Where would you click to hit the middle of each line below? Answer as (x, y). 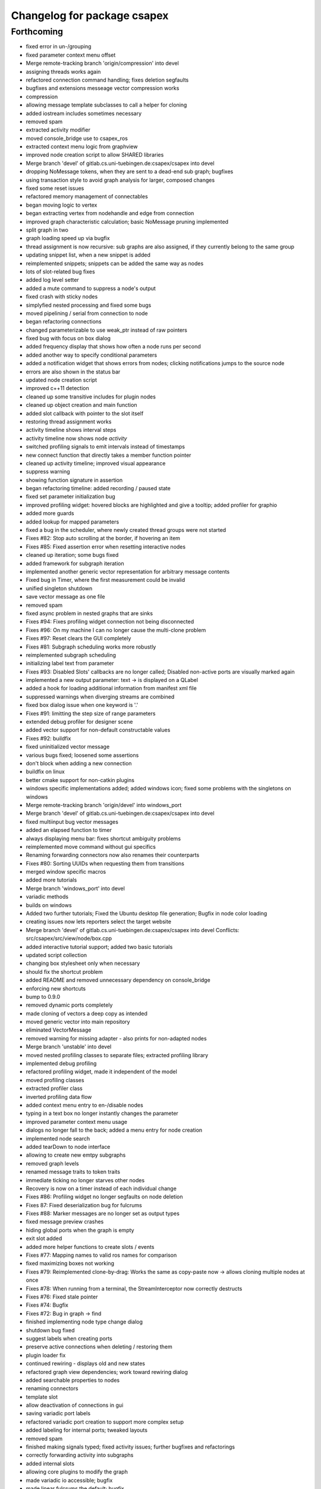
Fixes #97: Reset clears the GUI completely (78, 638)
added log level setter (53, 280)
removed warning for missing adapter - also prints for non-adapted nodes (117, 1038)
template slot (42, 1397)
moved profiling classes (55, 1080)
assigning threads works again (63, 71)
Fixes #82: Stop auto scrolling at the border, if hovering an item (103, 538)
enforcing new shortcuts (56, 988)
